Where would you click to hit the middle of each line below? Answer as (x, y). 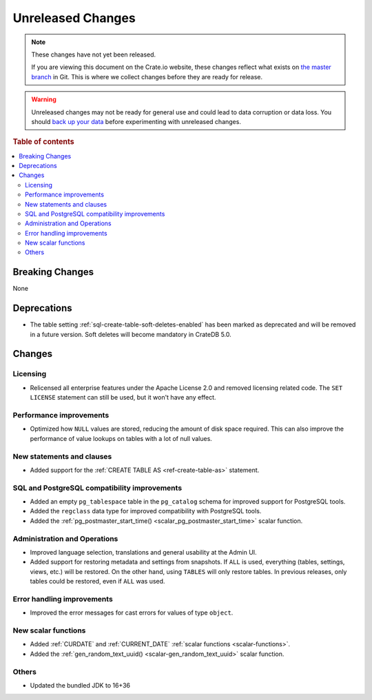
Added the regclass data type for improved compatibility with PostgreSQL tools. (146, 511)
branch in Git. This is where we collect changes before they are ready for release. (147, 76)
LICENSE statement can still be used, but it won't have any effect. (123, 398)
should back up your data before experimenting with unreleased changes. (136, 121)
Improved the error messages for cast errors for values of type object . (132, 612)
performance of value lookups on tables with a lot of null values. (121, 438)
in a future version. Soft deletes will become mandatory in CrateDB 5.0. (131, 334)
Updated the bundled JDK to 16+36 (80, 685)
